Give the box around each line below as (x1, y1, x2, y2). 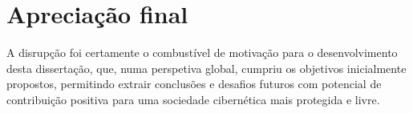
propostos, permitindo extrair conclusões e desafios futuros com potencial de (6, 75, 382, 92)
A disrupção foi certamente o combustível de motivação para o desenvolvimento (6, 44, 398, 61)
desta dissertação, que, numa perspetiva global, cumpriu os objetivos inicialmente (6, 59, 407, 76)
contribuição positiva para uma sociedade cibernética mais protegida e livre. (6, 91, 380, 107)
